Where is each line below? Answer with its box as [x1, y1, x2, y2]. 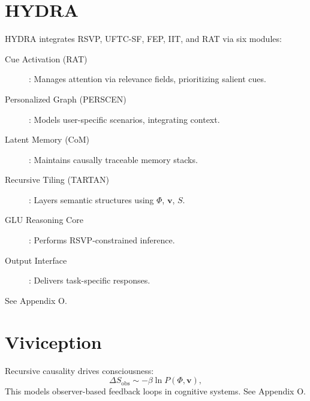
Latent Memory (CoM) [5, 133, 90, 146]
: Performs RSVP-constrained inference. [29, 234, 175, 246]
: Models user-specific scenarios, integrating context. [29, 113, 220, 125]
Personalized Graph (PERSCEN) [5, 92, 127, 105]
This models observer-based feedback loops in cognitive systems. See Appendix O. [5, 385, 306, 397]
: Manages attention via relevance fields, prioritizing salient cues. [29, 73, 266, 85]
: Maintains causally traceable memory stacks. [29, 153, 198, 165]
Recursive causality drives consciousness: [5, 364, 154, 376]
